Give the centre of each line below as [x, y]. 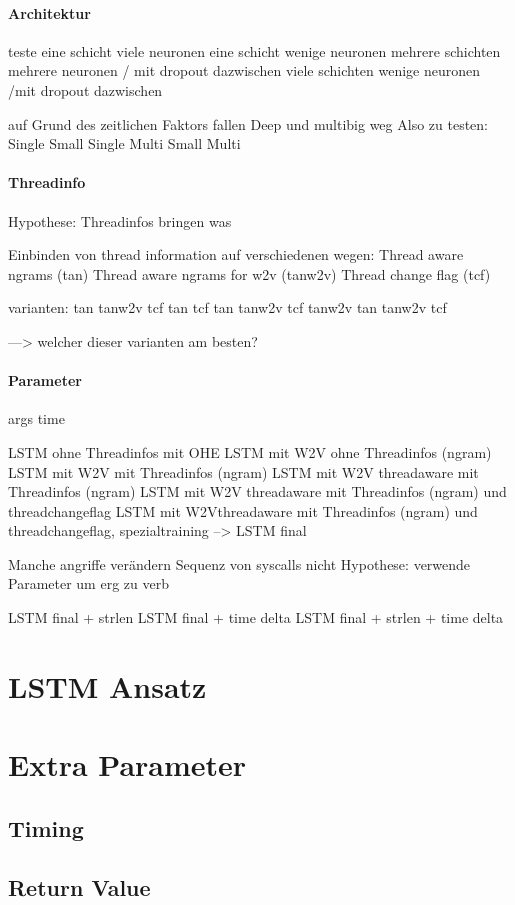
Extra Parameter [127, 764]
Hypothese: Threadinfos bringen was [120, 220]
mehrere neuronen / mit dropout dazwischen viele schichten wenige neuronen [244, 70]
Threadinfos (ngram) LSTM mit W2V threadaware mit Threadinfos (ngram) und [257, 491]
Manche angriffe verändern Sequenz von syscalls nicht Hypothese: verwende [239, 563]
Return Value [79, 886]
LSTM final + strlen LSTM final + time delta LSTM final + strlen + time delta [256, 617]
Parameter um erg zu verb [88, 583]
